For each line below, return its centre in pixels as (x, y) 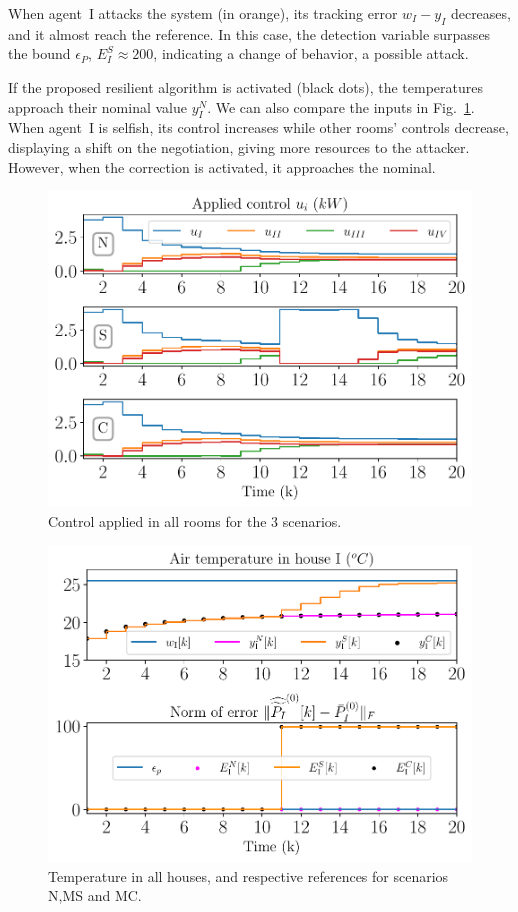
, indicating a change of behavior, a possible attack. (311, 53)
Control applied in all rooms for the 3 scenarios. (195, 521)
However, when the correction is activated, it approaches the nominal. (222, 166)
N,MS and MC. (95, 895)
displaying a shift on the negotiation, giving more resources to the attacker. (239, 146)
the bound (39, 53)
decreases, (480, 13)
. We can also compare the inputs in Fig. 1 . (341, 106)
